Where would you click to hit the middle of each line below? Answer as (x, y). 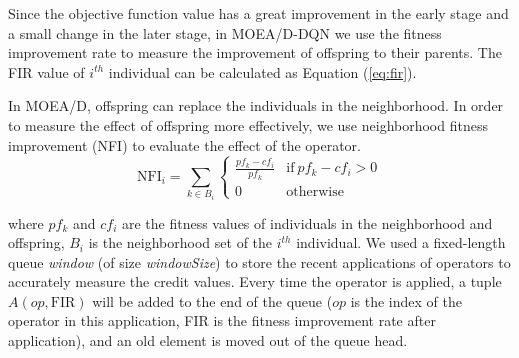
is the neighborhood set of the (180, 242)
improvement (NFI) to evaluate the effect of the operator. (184, 144)
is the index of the (406, 300)
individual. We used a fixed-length (401, 242)
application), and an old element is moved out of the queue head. (208, 340)
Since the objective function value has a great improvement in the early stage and (258, 13)
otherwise (315, 191)
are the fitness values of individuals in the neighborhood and (307, 222)
